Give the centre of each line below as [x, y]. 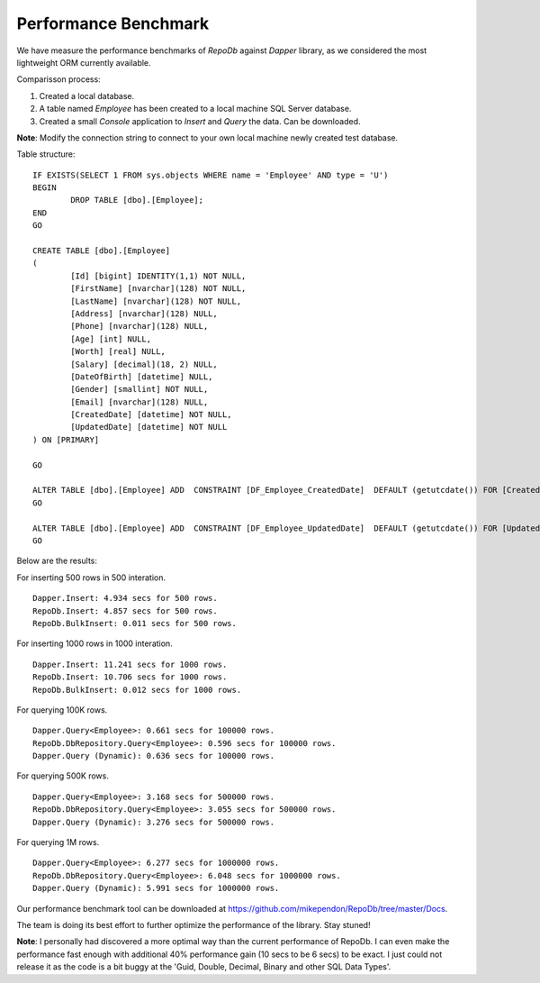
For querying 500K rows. [63, 776]
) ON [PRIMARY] [66, 440]
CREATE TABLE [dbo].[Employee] [102, 251]
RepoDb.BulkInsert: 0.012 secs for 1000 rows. [137, 690]
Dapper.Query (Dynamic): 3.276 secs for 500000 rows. [153, 822]
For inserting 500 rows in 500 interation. [91, 578]
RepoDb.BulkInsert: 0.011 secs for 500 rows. [135, 623]
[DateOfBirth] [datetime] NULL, [142, 377]
